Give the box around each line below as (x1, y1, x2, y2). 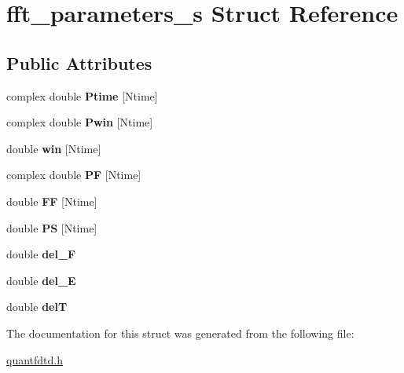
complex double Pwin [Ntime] (6, 114, 153, 130)
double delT (6, 298, 68, 315)
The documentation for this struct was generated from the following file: (6, 324, 354, 341)
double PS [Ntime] (6, 219, 97, 236)
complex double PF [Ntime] (6, 166, 141, 183)
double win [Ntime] (6, 140, 101, 156)
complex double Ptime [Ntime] (6, 87, 158, 104)
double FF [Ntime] (6, 192, 97, 209)
